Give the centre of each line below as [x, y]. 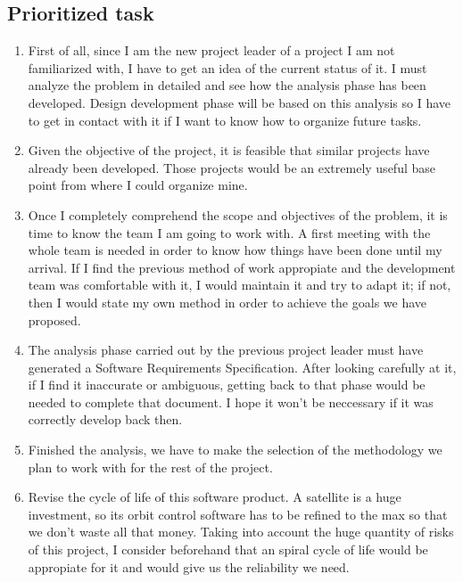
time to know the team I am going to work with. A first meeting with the [229, 232]
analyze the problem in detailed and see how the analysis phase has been [227, 85]
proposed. [54, 320]
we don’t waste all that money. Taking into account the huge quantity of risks [241, 532]
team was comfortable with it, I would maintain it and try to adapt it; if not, [240, 285]
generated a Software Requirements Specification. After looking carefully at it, [242, 367]
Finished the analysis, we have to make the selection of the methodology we [235, 450]
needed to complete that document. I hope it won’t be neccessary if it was [231, 402]
